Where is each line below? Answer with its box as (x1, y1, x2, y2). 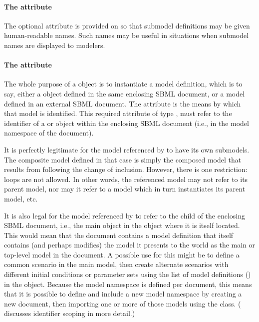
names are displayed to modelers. (4, 39, 105, 50)
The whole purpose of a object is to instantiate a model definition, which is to (4, 78, 243, 89)
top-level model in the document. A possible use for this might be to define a (4, 249, 240, 259)
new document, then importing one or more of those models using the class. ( (4, 298, 241, 308)
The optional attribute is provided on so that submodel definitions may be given (4, 20, 250, 30)
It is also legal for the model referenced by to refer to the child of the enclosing (4, 210, 245, 220)
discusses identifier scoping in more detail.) (4, 308, 135, 318)
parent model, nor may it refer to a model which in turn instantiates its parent (4, 183, 246, 194)
